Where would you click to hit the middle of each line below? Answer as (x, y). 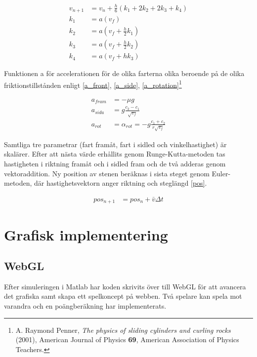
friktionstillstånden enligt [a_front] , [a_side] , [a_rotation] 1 (93, 84)
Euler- (221, 173)
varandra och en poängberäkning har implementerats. (85, 306)
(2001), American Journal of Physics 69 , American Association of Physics (127, 339)
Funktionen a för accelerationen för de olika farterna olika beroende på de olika (124, 73)
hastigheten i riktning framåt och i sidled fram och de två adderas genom (115, 164)
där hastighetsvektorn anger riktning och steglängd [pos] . (121, 183)
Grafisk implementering (86, 234)
